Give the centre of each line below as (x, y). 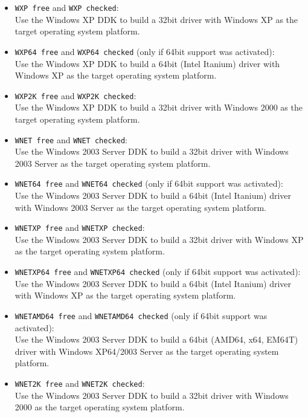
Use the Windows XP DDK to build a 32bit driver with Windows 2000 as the (159, 107)
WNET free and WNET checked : (71, 139)
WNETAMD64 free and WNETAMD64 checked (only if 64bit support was (141, 315)
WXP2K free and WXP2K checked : (75, 95)
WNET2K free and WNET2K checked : (80, 383)
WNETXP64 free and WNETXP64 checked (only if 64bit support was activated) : (158, 272)
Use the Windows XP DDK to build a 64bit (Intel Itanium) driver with (147, 63)
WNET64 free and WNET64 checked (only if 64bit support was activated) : (149, 183)
